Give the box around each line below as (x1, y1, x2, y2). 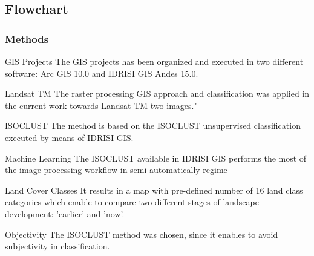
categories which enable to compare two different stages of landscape (5, 195, 259, 208)
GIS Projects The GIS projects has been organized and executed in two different (5, 55, 304, 67)
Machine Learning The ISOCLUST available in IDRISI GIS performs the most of (5, 151, 307, 164)
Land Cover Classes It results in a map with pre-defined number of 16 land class (5, 183, 303, 196)
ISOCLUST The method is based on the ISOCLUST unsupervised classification (5, 119, 301, 132)
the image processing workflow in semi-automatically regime (5, 163, 227, 176)
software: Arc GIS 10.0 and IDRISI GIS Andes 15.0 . (5, 67, 198, 79)
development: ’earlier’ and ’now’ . (5, 207, 125, 220)
